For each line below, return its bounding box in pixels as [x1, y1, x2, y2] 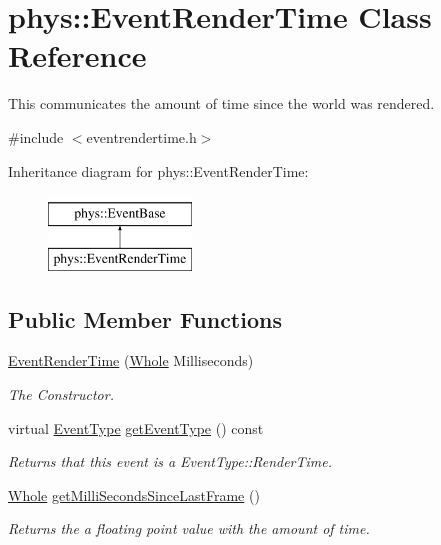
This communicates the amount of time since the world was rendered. [8, 93, 435, 114]
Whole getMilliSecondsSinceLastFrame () [8, 484, 260, 505]
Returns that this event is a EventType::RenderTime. [8, 451, 333, 472]
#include [8, 126, 64, 147]
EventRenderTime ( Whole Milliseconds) [8, 350, 254, 371]
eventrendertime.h [86, 126, 197, 147]
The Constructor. [8, 384, 114, 405]
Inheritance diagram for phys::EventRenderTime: [8, 160, 309, 181]
